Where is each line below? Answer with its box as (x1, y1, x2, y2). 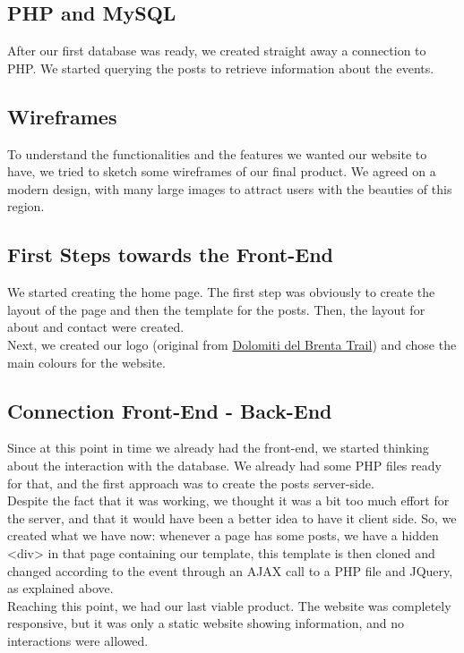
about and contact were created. (7, 318, 185, 336)
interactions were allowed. (7, 631, 149, 649)
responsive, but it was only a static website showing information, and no (7, 614, 405, 632)
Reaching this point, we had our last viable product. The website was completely (7, 596, 451, 615)
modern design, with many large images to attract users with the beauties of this (7, 179, 452, 198)
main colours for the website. (7, 352, 166, 371)
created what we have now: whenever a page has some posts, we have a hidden (7, 526, 439, 545)
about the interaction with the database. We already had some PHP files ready (7, 455, 442, 474)
